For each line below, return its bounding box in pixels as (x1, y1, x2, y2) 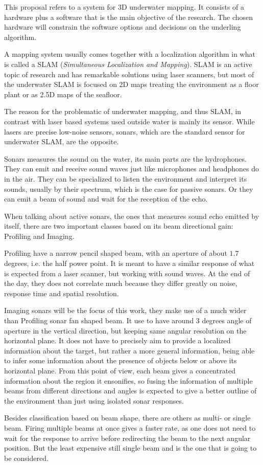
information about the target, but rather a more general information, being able (4, 345, 255, 356)
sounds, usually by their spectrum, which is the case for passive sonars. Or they (4, 183, 253, 194)
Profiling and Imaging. (4, 230, 75, 241)
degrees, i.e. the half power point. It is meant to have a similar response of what (4, 258, 255, 269)
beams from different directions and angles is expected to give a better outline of (4, 385, 257, 396)
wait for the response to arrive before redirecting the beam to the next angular (4, 432, 251, 443)
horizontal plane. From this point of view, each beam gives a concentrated (4, 365, 236, 375)
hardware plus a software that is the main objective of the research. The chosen (4, 11, 253, 22)
